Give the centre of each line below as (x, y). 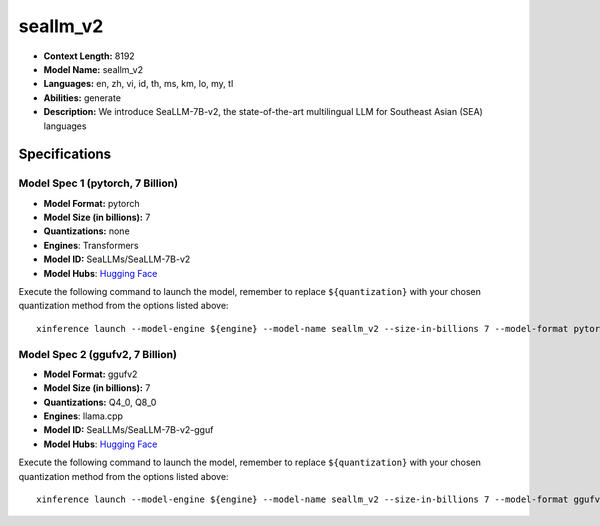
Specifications (65, 154)
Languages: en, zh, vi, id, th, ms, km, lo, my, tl (138, 84)
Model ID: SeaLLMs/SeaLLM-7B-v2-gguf (128, 430)
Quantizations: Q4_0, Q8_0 (100, 402)
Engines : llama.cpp (83, 416)
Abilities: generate (82, 97)
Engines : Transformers (91, 245)
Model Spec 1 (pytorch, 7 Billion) (98, 183)
